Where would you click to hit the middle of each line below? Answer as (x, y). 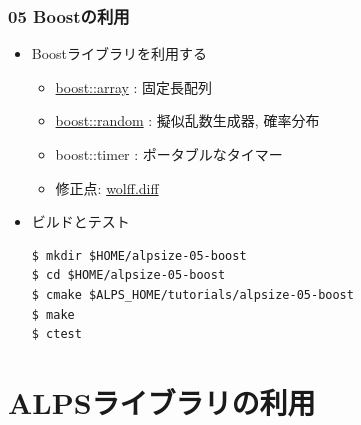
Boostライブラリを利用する (119, 53)
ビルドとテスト (80, 221)
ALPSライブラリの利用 (162, 401)
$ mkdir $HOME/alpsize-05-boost (139, 255)
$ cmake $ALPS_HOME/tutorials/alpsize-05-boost (192, 294)
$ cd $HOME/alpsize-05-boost (128, 275)
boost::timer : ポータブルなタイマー (169, 154)
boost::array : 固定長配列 (134, 86)
